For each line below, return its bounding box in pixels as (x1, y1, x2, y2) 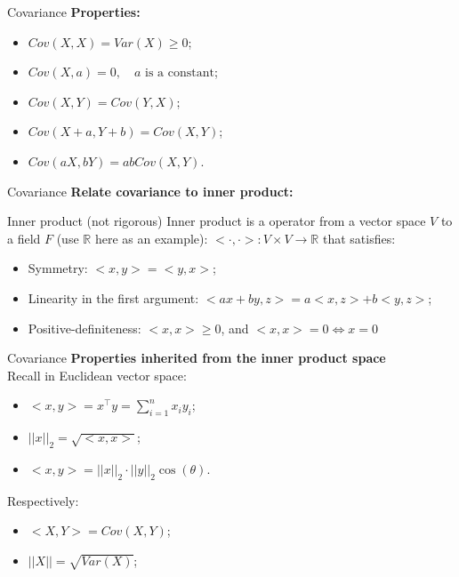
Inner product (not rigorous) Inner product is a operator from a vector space (7, 212, 426, 230)
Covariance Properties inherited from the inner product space (7, 349, 386, 367)
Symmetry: (28, 259, 88, 277)
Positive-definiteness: (28, 318, 141, 337)
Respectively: (7, 491, 79, 509)
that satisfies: (322, 228, 396, 247)
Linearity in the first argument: (28, 288, 199, 307)
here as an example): (94, 228, 208, 247)
